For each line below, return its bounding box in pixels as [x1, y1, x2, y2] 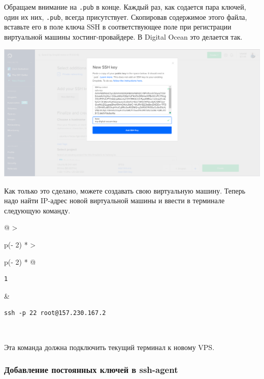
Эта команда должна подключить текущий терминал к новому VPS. [4, 341, 215, 352]
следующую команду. [4, 205, 71, 215]
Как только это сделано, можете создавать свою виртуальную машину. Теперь [4, 185, 246, 196]
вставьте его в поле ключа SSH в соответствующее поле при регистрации [4, 21, 232, 32]
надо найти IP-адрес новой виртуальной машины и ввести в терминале [4, 195, 225, 206]
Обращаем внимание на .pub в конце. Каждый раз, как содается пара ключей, [4, 2, 246, 12]
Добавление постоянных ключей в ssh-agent [4, 363, 178, 376]
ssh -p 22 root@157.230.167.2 [4, 309, 106, 317]
